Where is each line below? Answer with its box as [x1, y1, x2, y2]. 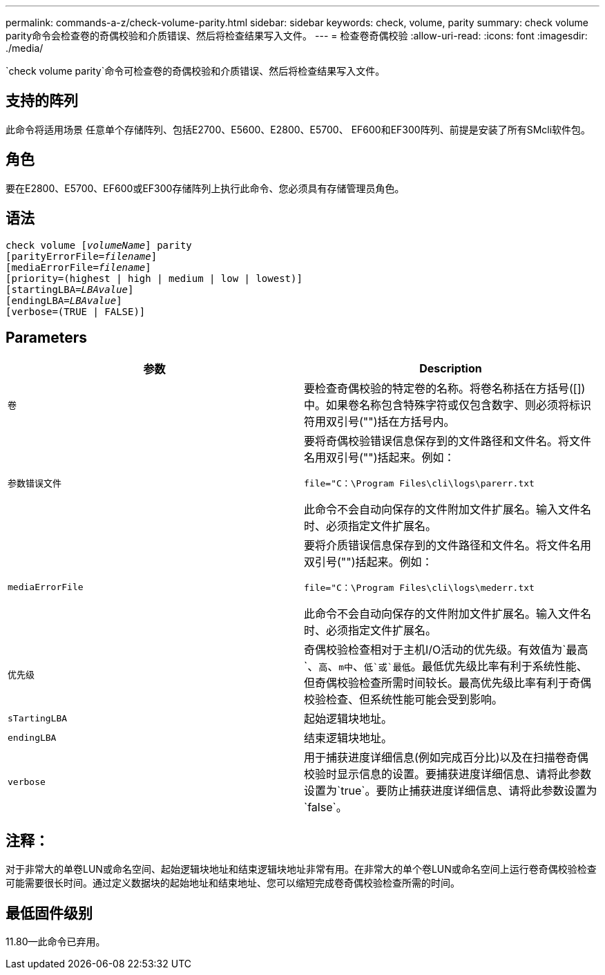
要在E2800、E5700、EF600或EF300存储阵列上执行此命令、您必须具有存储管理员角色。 [6, 182, 405, 194]
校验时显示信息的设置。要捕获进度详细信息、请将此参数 [304, 767, 592, 782]
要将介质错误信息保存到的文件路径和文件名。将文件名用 [304, 538, 592, 553]
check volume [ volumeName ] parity [6, 239, 192, 251]
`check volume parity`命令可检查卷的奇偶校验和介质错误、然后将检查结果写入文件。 [6, 65, 385, 77]
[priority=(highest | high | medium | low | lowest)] [6, 272, 302, 284]
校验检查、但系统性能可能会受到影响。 [304, 692, 503, 707]
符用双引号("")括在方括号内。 [304, 415, 455, 429]
